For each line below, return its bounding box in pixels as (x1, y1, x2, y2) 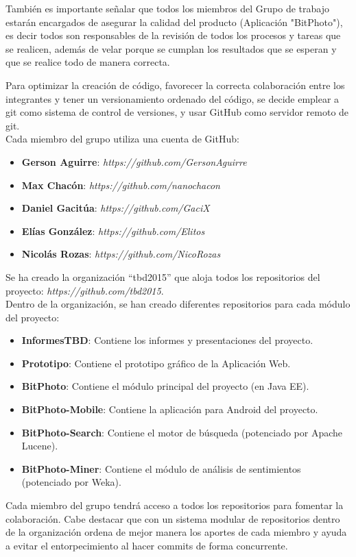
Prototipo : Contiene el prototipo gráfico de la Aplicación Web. (21, 356, 291, 370)
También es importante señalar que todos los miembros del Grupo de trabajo (5, 1, 330, 15)
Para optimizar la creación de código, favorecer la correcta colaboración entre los (5, 77, 345, 92)
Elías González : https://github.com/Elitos (21, 223, 205, 238)
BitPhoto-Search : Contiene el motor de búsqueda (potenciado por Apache (21, 425, 343, 439)
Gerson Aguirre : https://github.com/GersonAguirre (21, 154, 247, 169)
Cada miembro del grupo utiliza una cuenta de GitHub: (5, 132, 239, 146)
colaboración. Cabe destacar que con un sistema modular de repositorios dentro (5, 511, 340, 525)
